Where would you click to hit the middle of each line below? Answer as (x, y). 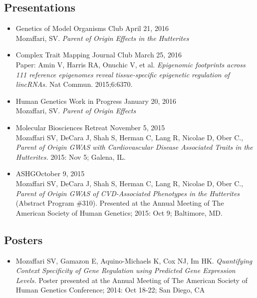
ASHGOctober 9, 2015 (50, 173)
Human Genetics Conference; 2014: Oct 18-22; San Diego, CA (110, 290)
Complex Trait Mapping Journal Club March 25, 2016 (99, 55)
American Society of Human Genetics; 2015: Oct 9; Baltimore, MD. (119, 212)
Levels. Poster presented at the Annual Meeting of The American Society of (131, 280)
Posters (23, 239)
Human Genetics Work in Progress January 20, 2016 (96, 101)
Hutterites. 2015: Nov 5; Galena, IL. (71, 156)
